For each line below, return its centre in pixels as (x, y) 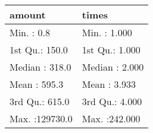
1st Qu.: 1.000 (111, 50)
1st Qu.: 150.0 (39, 50)
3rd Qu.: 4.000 (112, 101)
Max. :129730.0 (41, 118)
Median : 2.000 (113, 67)
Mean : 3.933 (109, 84)
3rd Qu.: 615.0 (40, 101)
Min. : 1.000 (107, 32)
